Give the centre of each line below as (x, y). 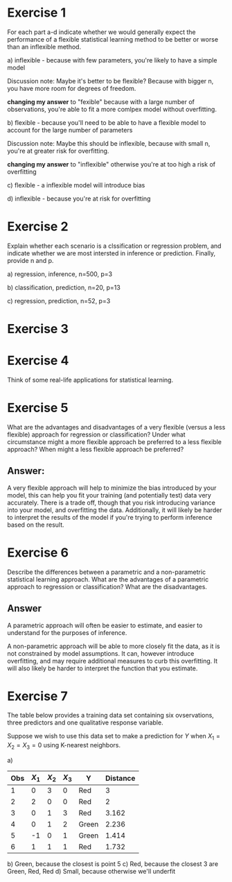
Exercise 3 (38, 329)
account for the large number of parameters (70, 130)
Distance (120, 778)
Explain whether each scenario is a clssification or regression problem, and (114, 246)
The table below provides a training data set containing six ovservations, (111, 715)
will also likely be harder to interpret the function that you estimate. (102, 668)
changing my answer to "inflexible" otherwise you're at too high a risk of (111, 164)
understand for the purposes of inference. (67, 632)
